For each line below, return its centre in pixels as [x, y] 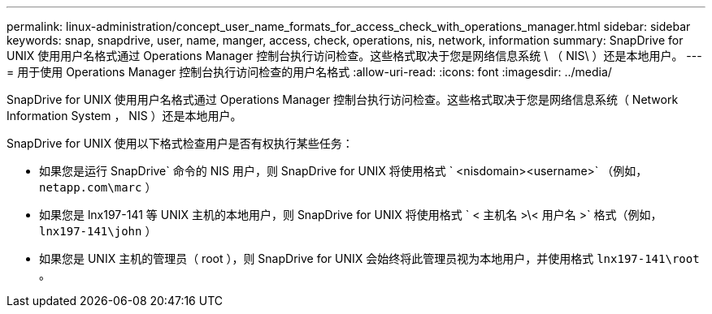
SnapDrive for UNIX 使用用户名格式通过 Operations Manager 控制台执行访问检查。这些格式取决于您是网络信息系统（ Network [343, 99]
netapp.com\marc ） [98, 187]
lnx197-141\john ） [98, 231]
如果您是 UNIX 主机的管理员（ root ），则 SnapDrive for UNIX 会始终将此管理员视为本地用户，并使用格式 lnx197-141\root [369, 258]
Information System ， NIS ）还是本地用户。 [124, 116]
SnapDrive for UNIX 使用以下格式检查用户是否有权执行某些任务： [180, 143]
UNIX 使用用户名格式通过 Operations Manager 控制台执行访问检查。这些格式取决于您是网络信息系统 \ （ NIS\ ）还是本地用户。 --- [354, 56]
